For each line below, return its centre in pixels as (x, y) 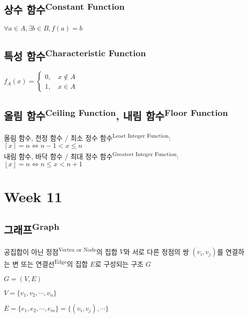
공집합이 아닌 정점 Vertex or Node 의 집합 (61, 251)
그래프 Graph (32, 228)
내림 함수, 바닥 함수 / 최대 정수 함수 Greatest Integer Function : (91, 155)
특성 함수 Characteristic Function (75, 55)
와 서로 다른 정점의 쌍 (156, 251)
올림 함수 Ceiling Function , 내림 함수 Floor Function (116, 114)
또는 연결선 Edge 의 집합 (54, 263)
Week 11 (33, 197)
